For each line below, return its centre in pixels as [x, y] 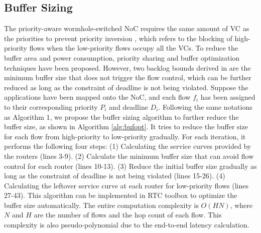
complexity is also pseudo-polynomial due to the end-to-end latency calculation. [127, 225]
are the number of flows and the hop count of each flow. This [128, 215]
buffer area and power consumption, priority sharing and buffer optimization [122, 57]
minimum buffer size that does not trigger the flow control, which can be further [128, 77]
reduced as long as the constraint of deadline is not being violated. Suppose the [126, 87]
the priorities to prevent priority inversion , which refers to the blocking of [118, 38]
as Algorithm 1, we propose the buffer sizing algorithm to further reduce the [121, 116]
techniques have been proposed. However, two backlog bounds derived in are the [127, 67]
